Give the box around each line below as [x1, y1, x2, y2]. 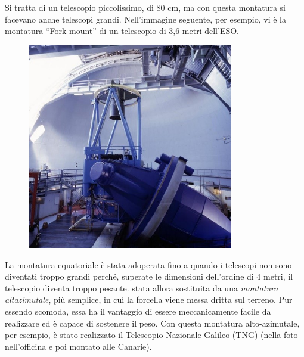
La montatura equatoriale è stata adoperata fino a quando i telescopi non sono [5, 258, 292, 271]
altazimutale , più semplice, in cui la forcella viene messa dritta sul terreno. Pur [5, 293, 293, 306]
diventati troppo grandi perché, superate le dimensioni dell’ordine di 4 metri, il [5, 270, 293, 283]
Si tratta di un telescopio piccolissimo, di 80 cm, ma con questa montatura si [5, 1, 286, 13]
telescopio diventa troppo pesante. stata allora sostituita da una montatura [5, 281, 278, 294]
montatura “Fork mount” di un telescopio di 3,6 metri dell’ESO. [5, 24, 240, 37]
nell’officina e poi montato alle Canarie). [5, 340, 152, 352]
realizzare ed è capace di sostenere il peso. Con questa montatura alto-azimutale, [5, 316, 300, 329]
